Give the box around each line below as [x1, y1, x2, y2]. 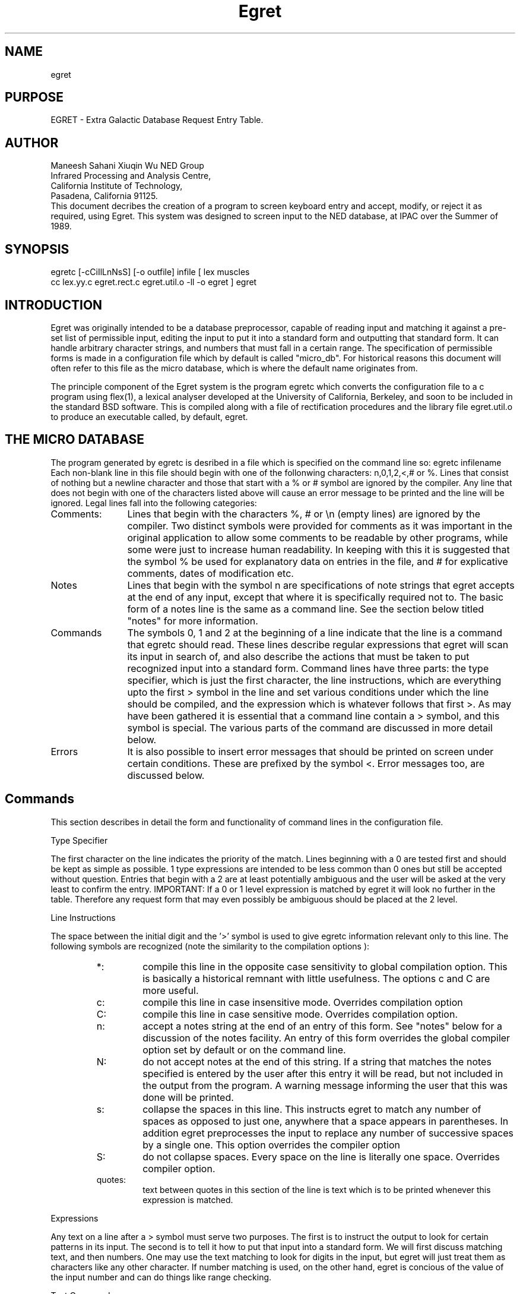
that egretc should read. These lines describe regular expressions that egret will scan [127, 638, 509, 651]
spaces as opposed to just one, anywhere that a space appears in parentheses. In [142, 1115, 509, 1127]
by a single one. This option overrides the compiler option [142, 1138, 400, 1151]
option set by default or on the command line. [142, 1043, 346, 1056]
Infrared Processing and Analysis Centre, [50, 171, 211, 181]
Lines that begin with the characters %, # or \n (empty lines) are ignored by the [127, 507, 481, 520]
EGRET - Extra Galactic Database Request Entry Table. [50, 115, 264, 125]
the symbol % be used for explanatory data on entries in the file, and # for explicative [127, 555, 508, 567]
